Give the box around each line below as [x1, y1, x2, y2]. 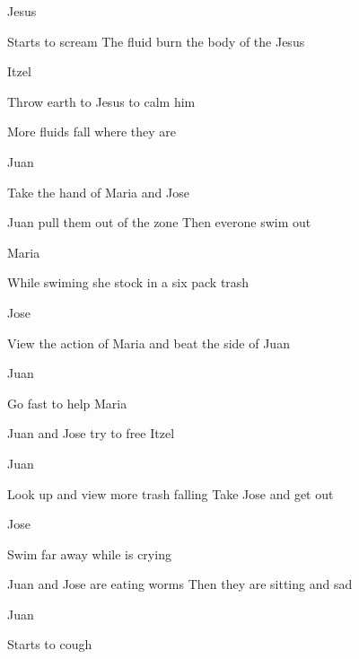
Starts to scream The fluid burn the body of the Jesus [7, 31, 305, 50]
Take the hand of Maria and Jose [7, 182, 189, 201]
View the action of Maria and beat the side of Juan [7, 333, 290, 352]
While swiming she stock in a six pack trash [7, 273, 250, 292]
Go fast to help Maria [7, 393, 127, 412]
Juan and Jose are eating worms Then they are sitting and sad [7, 575, 353, 593]
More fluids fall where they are [7, 122, 177, 141]
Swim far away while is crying [7, 544, 171, 563]
